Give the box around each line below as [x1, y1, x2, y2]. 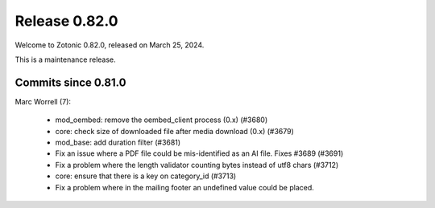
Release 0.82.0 [14, 12, 118, 30]
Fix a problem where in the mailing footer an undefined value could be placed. [55, 182, 314, 192]
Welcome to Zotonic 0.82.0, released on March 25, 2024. [14, 40, 205, 50]
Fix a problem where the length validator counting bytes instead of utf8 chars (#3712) [55, 160, 339, 169]
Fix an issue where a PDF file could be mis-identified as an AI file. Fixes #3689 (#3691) [55, 149, 344, 158]
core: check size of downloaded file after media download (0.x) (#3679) [55, 126, 294, 136]
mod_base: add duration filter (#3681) [55, 137, 181, 148]
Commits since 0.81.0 [14, 75, 126, 89]
